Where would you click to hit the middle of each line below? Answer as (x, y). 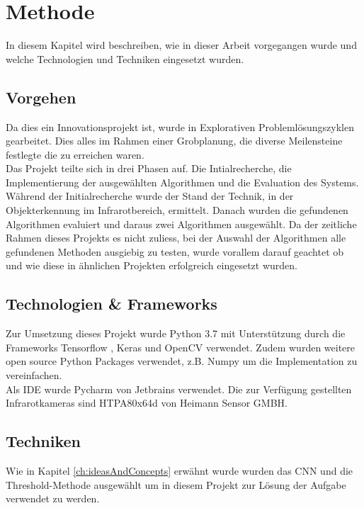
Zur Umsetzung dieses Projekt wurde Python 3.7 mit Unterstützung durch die (176, 333)
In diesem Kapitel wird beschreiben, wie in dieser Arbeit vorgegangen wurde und (181, 45)
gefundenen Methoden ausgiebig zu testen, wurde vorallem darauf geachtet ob (175, 251)
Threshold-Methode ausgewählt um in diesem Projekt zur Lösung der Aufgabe (176, 484)
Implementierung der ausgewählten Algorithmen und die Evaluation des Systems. (182, 182)
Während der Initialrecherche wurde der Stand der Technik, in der (150, 196)
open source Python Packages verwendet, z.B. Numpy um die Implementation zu (182, 361)
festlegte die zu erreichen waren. (75, 154)
